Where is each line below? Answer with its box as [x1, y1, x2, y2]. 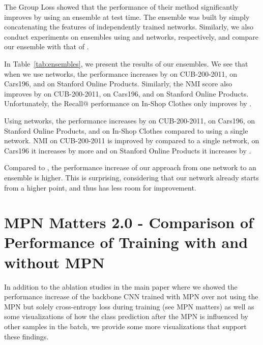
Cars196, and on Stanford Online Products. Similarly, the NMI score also [4, 78, 232, 89]
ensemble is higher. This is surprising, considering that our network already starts [4, 172, 259, 182]
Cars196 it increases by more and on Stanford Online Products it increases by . [4, 145, 251, 155]
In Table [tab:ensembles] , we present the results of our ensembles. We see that [4, 58, 248, 69]
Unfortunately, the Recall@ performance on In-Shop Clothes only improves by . [4, 98, 252, 109]
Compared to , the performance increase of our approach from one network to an [4, 162, 256, 173]
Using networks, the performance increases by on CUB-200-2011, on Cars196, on [4, 115, 255, 126]
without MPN [4, 252, 105, 272]
